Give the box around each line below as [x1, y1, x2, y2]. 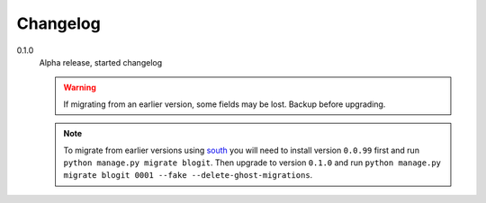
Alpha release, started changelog [39, 57, 163, 67]
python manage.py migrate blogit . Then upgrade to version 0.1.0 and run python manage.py [63, 157, 441, 168]
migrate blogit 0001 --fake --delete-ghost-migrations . [63, 170, 313, 181]
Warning [63, 82, 96, 93]
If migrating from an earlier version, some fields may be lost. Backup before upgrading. [63, 99, 386, 110]
